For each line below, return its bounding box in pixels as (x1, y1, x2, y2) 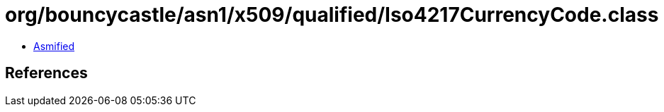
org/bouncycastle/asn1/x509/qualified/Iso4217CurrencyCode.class (5, 3, 659, 27)
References (5, 64, 88, 82)
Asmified (33, 39, 75, 52)
